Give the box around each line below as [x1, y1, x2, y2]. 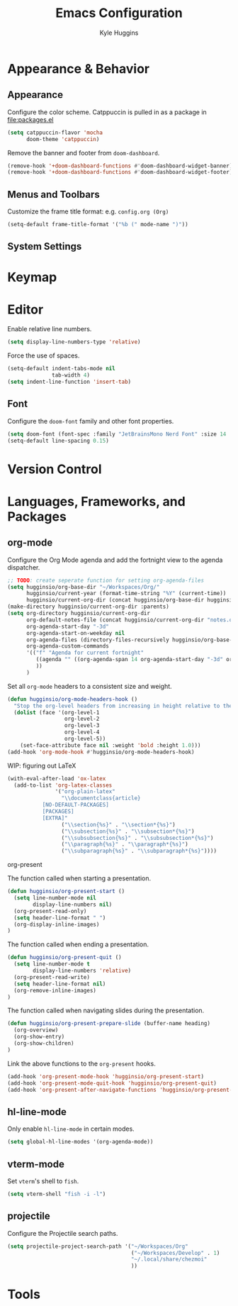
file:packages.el [7, 115, 54, 123]
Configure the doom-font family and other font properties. [7, 416, 174, 425]
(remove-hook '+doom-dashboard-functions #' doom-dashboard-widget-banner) [7, 162, 233, 170]
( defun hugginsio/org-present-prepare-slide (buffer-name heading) [7, 1020, 211, 1027]
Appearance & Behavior [7, 60, 150, 77]
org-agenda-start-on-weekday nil [25, 629, 125, 636]
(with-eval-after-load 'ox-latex [7, 775, 106, 782]
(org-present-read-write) [13, 973, 91, 980]
